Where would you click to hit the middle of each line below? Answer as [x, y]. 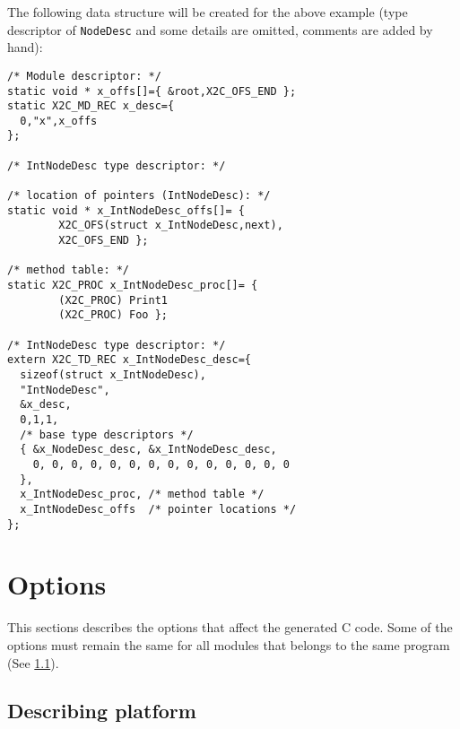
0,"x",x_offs [59, 121]
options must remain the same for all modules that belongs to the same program [229, 644]
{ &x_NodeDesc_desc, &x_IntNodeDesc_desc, [148, 450]
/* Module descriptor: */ [84, 76]
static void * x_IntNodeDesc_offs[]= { [126, 210]
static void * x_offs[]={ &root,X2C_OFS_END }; [152, 91]
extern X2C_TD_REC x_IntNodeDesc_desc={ [130, 360]
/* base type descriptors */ [107, 434]
